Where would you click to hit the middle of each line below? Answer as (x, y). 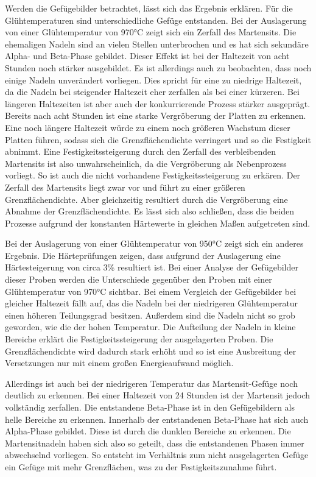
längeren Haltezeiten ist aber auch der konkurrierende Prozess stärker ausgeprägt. (158, 103)
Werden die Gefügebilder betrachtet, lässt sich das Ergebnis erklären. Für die (149, 8)
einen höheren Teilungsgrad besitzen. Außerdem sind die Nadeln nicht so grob (150, 315)
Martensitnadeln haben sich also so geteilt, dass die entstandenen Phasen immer (155, 443)
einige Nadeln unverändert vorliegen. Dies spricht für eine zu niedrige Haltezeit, (153, 79)
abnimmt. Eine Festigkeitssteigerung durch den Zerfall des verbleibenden (140, 151)
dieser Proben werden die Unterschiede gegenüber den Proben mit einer (139, 279)
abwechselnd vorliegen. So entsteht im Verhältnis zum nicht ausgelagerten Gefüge (157, 455)
